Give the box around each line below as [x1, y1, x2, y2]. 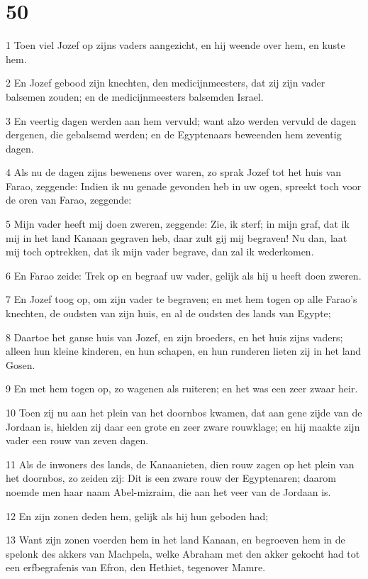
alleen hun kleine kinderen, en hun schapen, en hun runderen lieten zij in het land [6, 343, 362, 358]
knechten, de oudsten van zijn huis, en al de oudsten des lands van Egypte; [6, 306, 331, 321]
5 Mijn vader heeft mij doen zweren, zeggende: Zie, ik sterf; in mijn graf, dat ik [6, 216, 350, 231]
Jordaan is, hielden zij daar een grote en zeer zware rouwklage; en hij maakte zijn [6, 419, 360, 434]
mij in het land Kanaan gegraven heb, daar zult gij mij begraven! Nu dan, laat [6, 230, 347, 245]
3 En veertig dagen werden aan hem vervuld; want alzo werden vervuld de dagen [6, 113, 357, 128]
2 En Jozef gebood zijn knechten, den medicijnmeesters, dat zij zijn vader [6, 75, 325, 90]
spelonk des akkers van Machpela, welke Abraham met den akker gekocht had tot [6, 546, 360, 561]
